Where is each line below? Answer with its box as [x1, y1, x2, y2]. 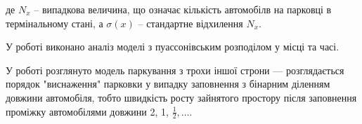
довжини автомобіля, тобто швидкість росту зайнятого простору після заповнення [6, 90, 357, 104]
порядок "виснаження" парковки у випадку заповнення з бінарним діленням [6, 76, 330, 91]
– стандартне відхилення [138, 15, 243, 30]
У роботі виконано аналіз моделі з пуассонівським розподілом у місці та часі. [6, 39, 340, 54]
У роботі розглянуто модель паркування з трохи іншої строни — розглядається [6, 62, 344, 77]
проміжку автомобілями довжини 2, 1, [6, 104, 169, 118]
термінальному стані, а [6, 15, 103, 30]
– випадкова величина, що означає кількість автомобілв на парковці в [34, 2, 332, 16]
